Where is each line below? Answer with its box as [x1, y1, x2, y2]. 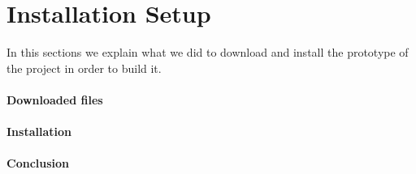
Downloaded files [6, 91, 103, 108]
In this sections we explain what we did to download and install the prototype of [6, 44, 409, 61]
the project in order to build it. [6, 59, 162, 76]
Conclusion [6, 155, 70, 172]
